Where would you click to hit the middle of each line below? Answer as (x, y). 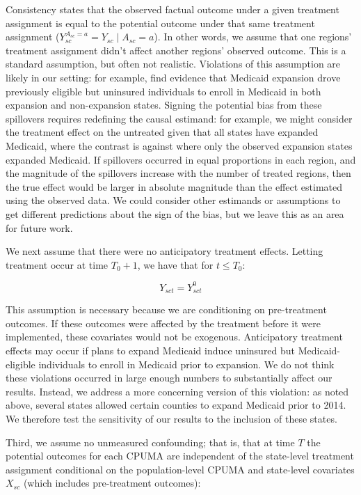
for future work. (39, 227)
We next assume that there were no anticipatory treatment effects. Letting (165, 251)
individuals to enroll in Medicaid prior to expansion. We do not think (186, 364)
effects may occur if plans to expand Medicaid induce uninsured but (151, 351)
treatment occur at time (57, 264)
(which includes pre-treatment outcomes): (112, 483)
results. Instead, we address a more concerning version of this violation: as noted (177, 391)
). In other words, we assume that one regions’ (253, 37)
